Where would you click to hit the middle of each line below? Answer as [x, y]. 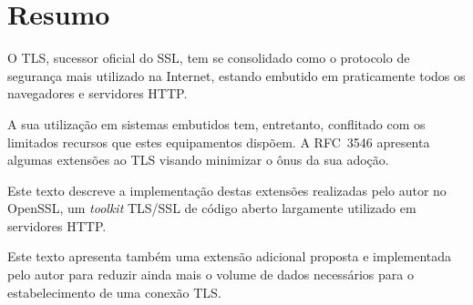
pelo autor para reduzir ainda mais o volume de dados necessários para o [211, 274]
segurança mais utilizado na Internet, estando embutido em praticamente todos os [236, 75]
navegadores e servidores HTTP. [98, 93]
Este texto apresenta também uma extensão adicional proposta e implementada [230, 256]
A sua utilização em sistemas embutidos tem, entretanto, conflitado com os [216, 123]
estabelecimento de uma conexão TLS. [114, 292]
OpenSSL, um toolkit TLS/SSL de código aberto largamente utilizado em [212, 208]
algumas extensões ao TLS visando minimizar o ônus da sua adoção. [198, 160]
